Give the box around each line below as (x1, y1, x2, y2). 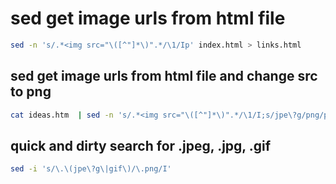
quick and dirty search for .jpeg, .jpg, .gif (10, 137, 272, 154)
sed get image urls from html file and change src (10, 68, 318, 85)
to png (10, 83, 52, 101)
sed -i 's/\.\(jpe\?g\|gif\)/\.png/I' (10, 164, 172, 174)
